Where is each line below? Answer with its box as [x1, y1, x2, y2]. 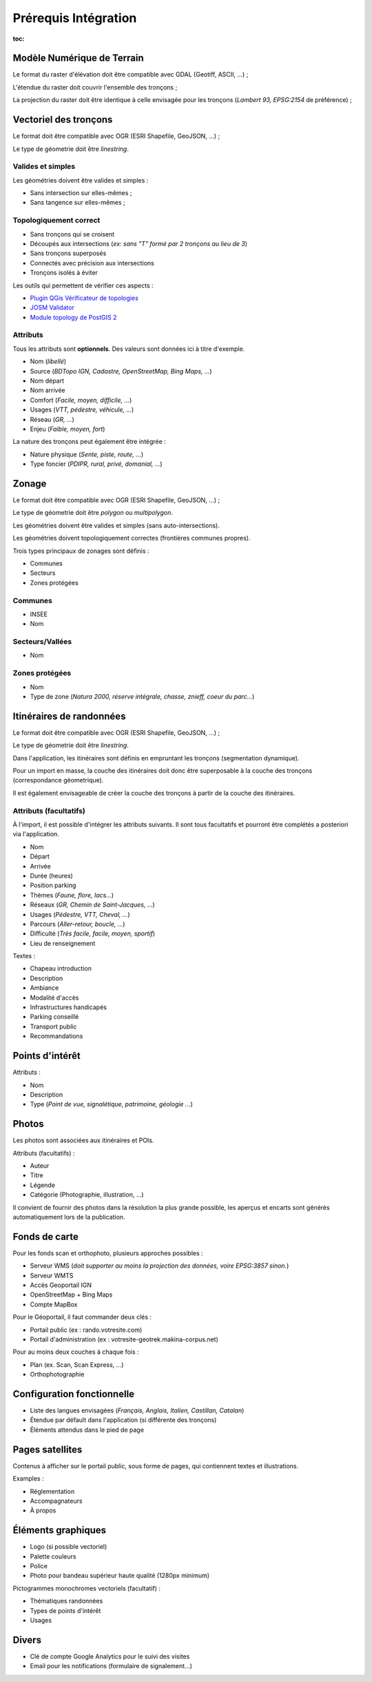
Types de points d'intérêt [30, 1606, 101, 1614]
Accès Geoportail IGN [30, 1281, 92, 1289]
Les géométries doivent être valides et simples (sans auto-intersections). [12, 521, 220, 529]
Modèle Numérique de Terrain [12, 52, 144, 64]
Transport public [30, 1022, 77, 1031]
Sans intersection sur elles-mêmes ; [30, 189, 132, 197]
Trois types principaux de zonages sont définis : [12, 547, 149, 555]
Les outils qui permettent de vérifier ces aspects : [12, 281, 154, 290]
